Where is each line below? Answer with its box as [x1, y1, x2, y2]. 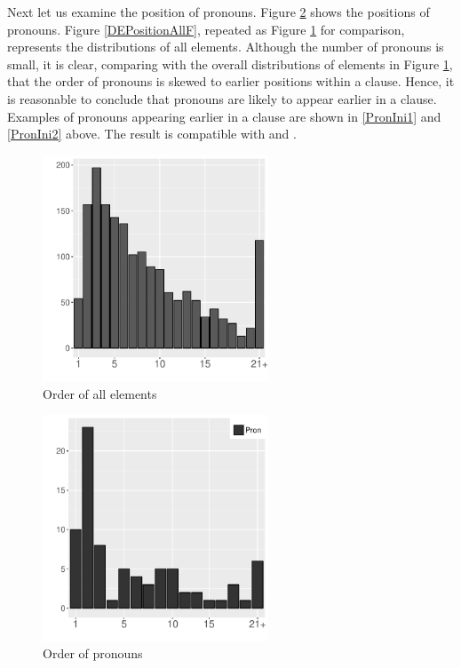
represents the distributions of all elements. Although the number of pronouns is [7, 37, 444, 56]
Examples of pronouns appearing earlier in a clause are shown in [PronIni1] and [7, 107, 441, 125]
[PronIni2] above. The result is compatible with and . [7, 124, 297, 143]
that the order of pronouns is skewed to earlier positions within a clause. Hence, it [7, 72, 455, 91]
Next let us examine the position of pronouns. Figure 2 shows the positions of [7, 3, 430, 20]
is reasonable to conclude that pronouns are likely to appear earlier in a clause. [7, 89, 437, 107]
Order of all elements [43, 384, 157, 402]
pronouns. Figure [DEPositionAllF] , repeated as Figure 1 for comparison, [7, 20, 405, 38]
